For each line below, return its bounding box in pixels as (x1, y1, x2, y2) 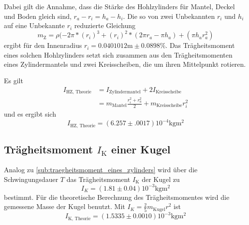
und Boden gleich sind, (4, 11, 72, 21)
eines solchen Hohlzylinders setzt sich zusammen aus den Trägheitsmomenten (4, 49, 233, 60)
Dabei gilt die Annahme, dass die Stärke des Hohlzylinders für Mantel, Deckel (4, 1, 235, 11)
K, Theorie (68, 216, 91, 221)
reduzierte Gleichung (74, 20, 136, 30)
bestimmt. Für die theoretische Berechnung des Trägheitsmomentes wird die (4, 192, 230, 202)
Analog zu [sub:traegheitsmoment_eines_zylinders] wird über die (4, 164, 198, 174)
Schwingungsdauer (4, 174, 59, 184)
